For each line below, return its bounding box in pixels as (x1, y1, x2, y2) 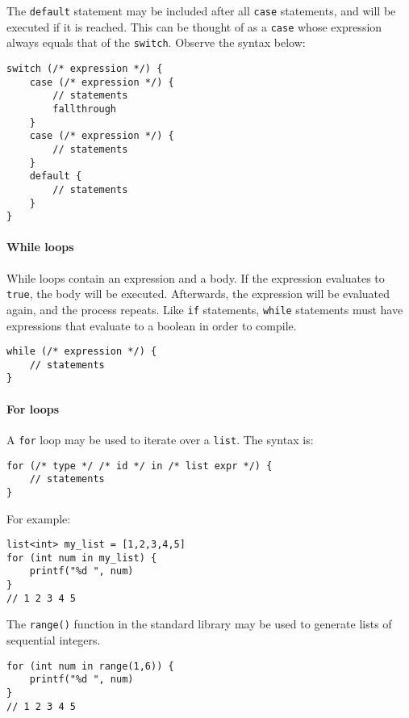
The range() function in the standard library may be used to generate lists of (6, 615, 392, 632)
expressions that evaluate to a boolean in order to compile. (6, 317, 297, 334)
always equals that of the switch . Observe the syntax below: (6, 34, 306, 51)
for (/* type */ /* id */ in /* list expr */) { (6, 460, 273, 472)
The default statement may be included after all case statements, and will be (6, 2, 396, 19)
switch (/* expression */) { (6, 62, 163, 74)
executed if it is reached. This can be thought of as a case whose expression (6, 18, 382, 35)
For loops (6, 400, 60, 417)
